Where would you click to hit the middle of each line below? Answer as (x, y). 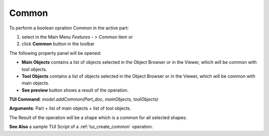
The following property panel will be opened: (55, 53)
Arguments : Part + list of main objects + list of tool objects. (70, 108)
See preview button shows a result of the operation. (75, 90)
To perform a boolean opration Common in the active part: (69, 28)
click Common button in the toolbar (58, 44)
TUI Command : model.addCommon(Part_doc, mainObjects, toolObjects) (84, 99)
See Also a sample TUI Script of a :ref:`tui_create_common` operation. (81, 127)
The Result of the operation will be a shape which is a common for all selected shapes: (98, 118)
